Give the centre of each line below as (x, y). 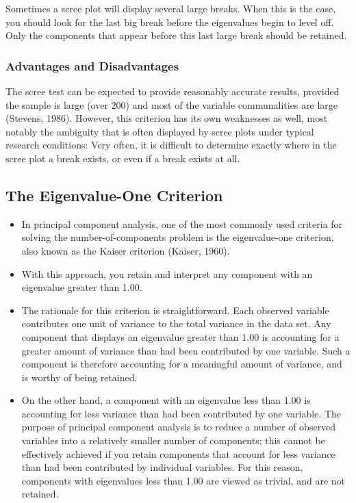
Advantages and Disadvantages (92, 65)
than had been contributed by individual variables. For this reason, (162, 467)
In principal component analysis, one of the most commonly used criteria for (182, 223)
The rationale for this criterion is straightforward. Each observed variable (175, 310)
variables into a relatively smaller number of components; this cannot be (173, 440)
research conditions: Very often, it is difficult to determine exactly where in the (171, 145)
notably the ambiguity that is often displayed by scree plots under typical (160, 131)
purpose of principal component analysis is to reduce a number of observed (179, 427)
